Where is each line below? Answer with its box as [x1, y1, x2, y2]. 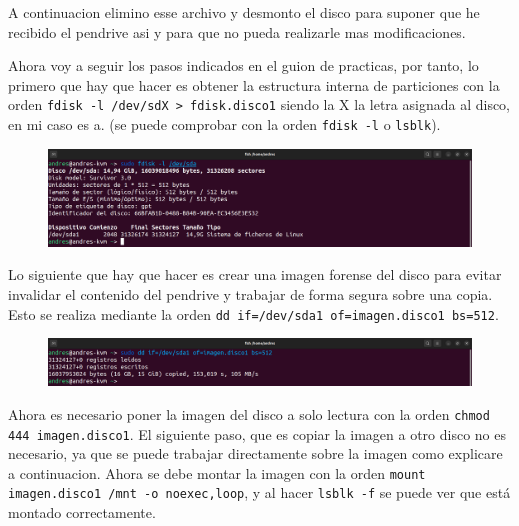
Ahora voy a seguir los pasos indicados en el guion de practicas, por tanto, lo [8, 55, 479, 76]
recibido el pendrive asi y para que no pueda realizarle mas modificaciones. [8, 21, 466, 42]
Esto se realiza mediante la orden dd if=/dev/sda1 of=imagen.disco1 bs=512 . [8, 303, 499, 324]
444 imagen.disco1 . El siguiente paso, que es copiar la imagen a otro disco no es [8, 423, 506, 444]
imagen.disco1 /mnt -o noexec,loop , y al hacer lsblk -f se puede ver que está [8, 482, 511, 503]
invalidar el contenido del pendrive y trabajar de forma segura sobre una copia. [8, 284, 493, 304]
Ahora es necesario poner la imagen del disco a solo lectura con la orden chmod [8, 403, 490, 424]
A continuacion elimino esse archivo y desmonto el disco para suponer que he [8, 2, 480, 22]
